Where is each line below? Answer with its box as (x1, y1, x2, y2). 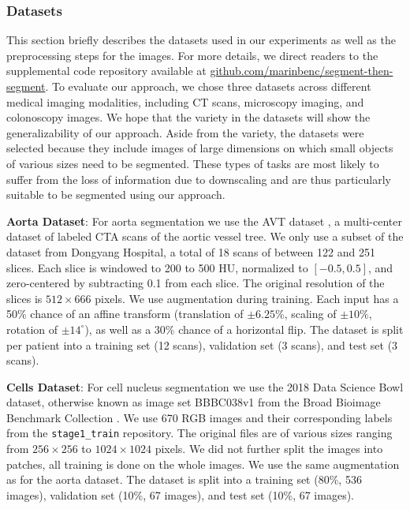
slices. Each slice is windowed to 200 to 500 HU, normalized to (6, 259, 308, 275)
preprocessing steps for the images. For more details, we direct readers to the (6, 47, 378, 63)
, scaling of (284, 305, 337, 322)
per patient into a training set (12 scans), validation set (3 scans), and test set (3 (6, 336, 398, 353)
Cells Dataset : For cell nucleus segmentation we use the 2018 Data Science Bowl (6, 378, 404, 395)
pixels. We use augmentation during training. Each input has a (95, 290, 399, 306)
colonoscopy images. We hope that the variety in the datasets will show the (6, 109, 371, 125)
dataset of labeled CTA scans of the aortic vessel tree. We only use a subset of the (6, 228, 404, 245)
